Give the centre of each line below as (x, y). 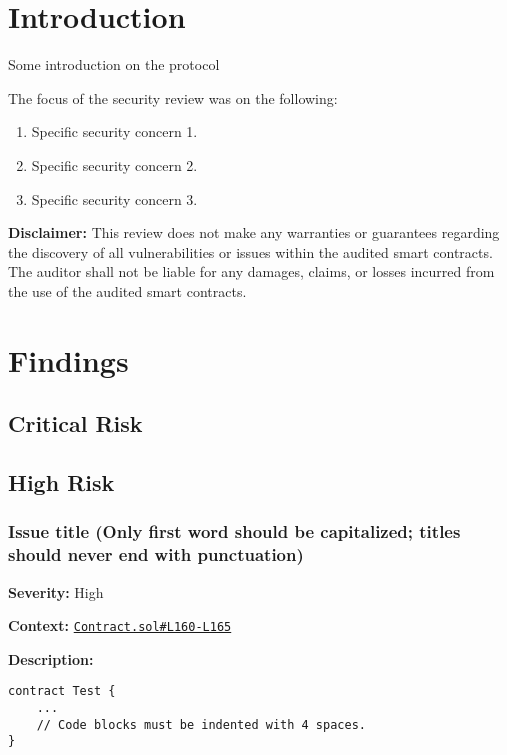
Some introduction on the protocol (114, 64)
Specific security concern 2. (114, 164)
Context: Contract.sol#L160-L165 (120, 625)
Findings (68, 359)
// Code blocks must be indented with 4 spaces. (201, 724)
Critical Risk (75, 423)
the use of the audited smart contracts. (127, 290)
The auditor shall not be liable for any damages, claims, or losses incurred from (251, 271)
